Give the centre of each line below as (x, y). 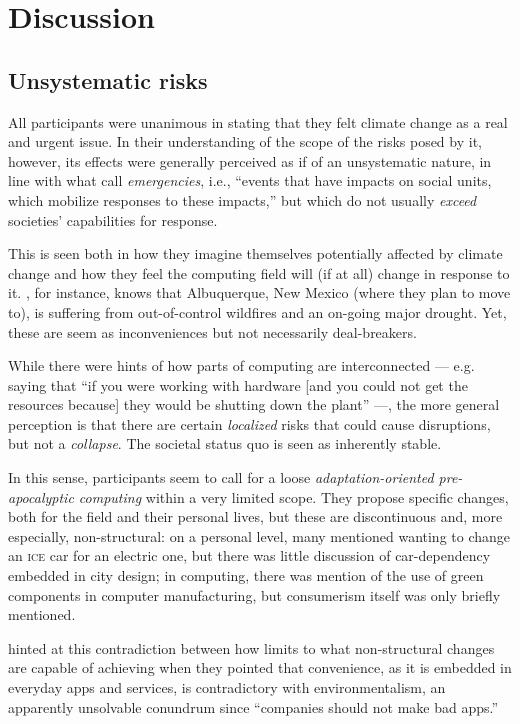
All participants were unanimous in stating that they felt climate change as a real (258, 121)
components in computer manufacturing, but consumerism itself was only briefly (254, 594)
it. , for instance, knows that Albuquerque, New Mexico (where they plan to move (259, 292)
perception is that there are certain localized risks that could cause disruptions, (249, 423)
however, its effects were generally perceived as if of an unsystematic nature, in (250, 160)
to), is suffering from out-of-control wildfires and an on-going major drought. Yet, (257, 311)
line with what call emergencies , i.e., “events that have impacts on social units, (250, 180)
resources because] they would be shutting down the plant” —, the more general (254, 404)
